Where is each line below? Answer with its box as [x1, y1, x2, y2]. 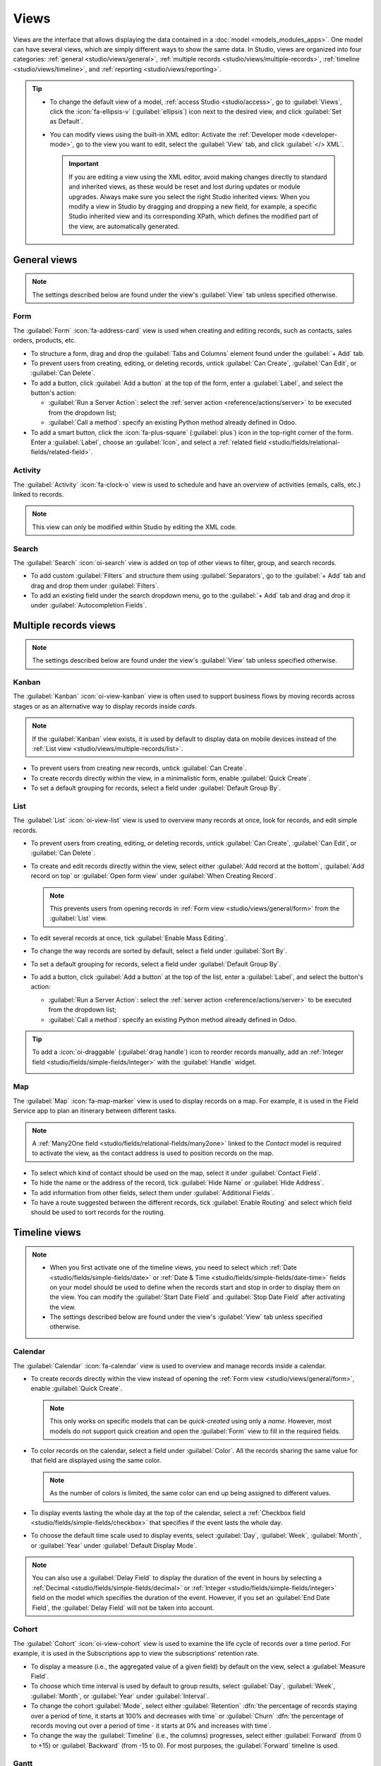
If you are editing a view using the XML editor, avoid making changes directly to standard [68, 172, 327, 181]
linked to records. [13, 490, 64, 498]
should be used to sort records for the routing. [30, 1208, 166, 1216]
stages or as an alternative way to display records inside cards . [13, 701, 197, 710]
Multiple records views [13, 620, 116, 632]
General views [13, 254, 78, 266]
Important [68, 160, 99, 168]
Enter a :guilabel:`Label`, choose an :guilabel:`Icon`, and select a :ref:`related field [30, 438, 267, 446]
